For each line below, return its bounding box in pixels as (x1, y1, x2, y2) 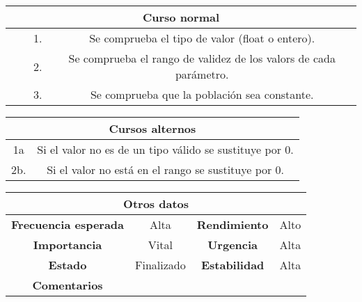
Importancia (33, 237, 102, 253)
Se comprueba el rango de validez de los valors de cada (68, 50, 336, 66)
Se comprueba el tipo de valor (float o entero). (89, 30, 315, 46)
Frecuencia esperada (11, 216, 125, 232)
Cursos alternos (109, 120, 196, 136)
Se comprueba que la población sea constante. (90, 86, 314, 102)
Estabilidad (200, 257, 265, 273)
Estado (48, 257, 87, 273)
